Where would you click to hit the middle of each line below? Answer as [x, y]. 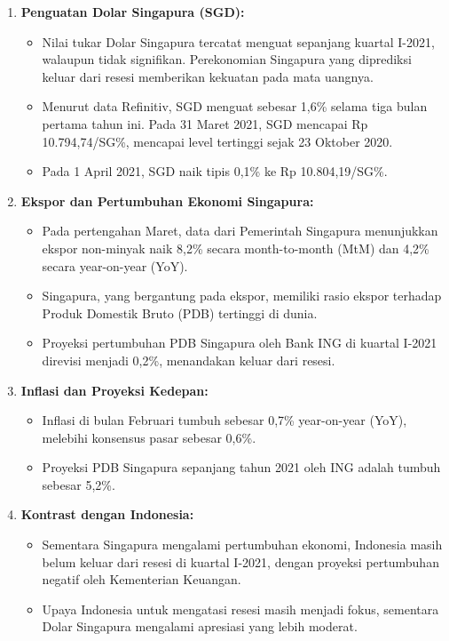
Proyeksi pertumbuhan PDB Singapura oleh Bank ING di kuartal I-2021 [240, 343]
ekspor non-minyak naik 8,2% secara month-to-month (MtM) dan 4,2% [236, 248]
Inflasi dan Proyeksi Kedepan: [114, 390]
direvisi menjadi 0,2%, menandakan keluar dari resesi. [189, 360]
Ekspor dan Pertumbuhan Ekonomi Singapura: [167, 200]
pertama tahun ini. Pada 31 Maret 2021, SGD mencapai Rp [205, 123]
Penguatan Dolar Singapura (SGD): [133, 12]
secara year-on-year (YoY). [115, 265]
